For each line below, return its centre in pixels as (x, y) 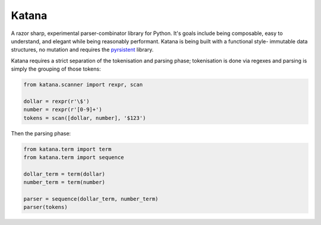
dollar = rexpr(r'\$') (56, 101)
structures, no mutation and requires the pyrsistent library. (82, 50)
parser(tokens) (45, 207)
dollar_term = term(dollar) (64, 174)
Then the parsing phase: (41, 133)
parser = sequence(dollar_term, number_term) (91, 199)
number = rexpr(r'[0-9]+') (63, 110)
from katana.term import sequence (74, 158)
